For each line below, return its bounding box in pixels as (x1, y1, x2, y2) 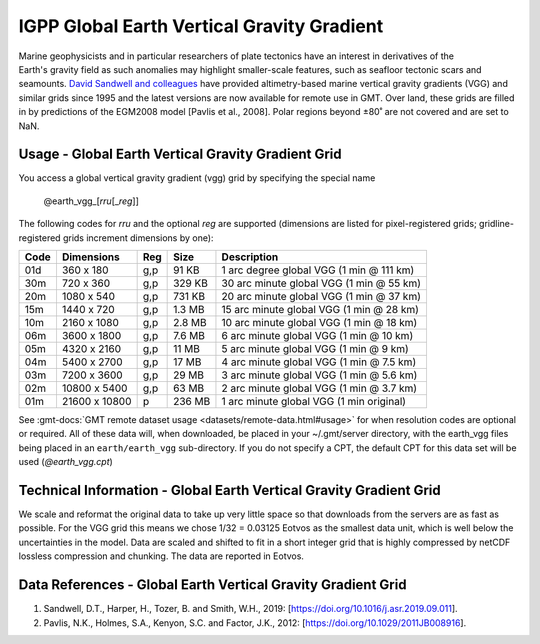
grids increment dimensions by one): (62, 231, 214, 244)
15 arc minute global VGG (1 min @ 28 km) (221, 302, 420, 316)
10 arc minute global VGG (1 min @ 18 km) (221, 315, 418, 329)
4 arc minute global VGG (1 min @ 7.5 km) (221, 355, 417, 369)
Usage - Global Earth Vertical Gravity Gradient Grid (18, 146, 342, 163)
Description (221, 250, 279, 264)
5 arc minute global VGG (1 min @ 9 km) (221, 341, 409, 355)
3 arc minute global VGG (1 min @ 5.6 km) (221, 368, 418, 382)
